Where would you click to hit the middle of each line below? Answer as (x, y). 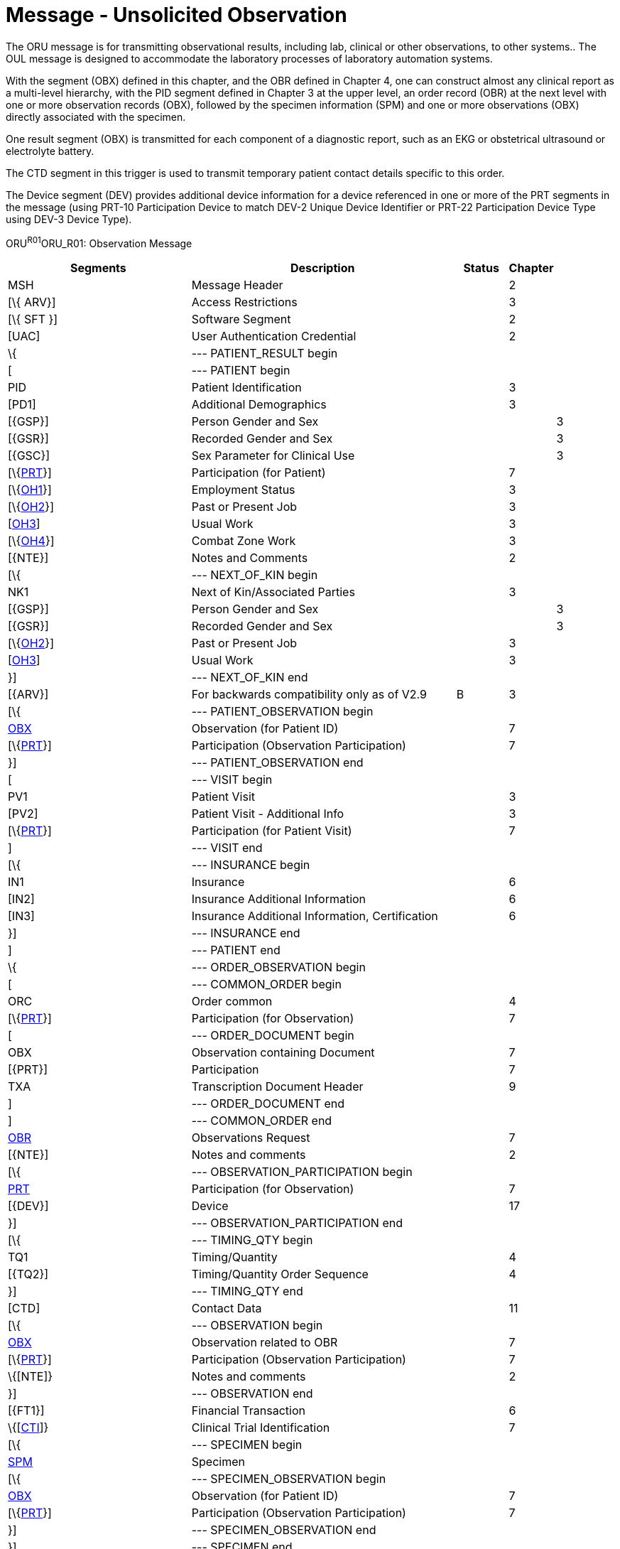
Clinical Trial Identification (261, 1428)
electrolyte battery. (50, 151)
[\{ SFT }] (33, 319)
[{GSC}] (29, 456)
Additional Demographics (259, 405)
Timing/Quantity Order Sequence (280, 1274)
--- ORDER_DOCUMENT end (268, 1104)
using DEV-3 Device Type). (69, 219)
